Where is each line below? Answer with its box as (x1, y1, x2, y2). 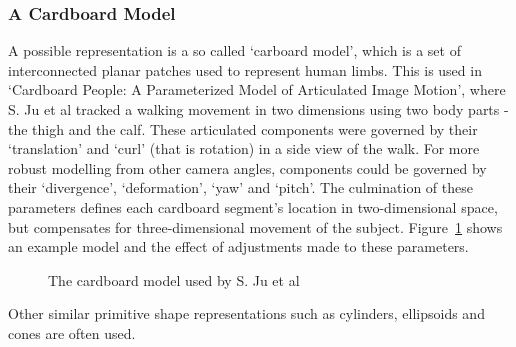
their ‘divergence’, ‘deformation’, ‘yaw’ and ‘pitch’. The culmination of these (8, 177, 473, 198)
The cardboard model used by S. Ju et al (48, 269, 300, 290)
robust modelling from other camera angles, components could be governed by (8, 157, 487, 178)
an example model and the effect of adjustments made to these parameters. (8, 236, 469, 257)
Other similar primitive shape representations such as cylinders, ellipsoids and (8, 303, 485, 324)
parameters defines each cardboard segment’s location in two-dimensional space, (8, 196, 498, 217)
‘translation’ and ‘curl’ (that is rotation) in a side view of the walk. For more (8, 138, 480, 159)
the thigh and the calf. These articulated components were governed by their (8, 118, 478, 139)
